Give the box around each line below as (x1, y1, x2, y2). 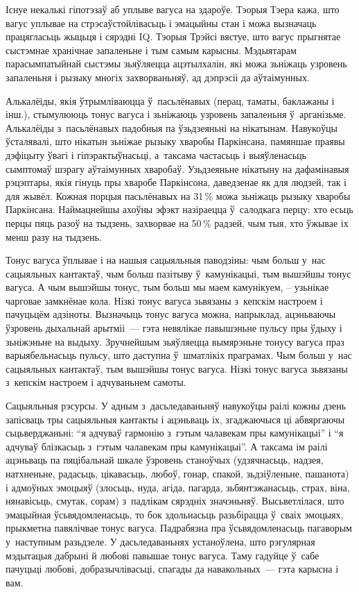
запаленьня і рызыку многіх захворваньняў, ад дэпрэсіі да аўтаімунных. (6, 69, 310, 84)
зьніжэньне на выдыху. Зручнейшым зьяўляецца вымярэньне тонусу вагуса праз (6, 334, 344, 348)
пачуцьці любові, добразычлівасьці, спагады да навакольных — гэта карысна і (6, 561, 339, 576)
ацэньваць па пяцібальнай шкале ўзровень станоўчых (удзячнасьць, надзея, (6, 453, 324, 467)
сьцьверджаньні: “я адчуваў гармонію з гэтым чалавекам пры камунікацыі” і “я (6, 425, 344, 440)
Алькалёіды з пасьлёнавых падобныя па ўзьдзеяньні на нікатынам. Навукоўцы (6, 120, 338, 135)
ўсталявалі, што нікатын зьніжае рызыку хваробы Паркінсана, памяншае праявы (6, 134, 345, 149)
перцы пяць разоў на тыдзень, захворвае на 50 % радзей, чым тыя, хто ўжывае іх (6, 215, 349, 230)
